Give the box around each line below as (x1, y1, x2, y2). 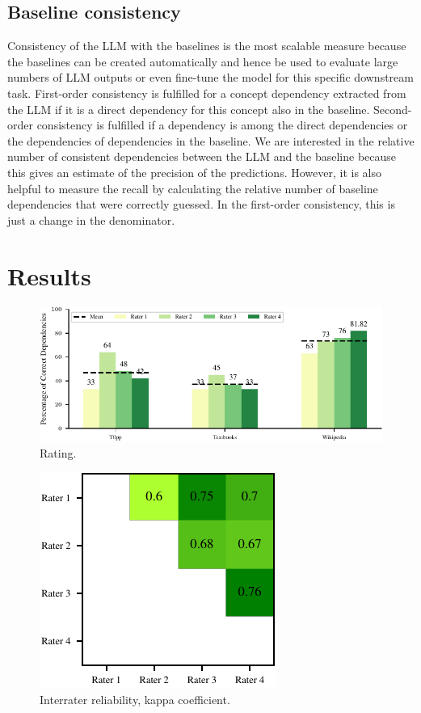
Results (7, 259, 91, 292)
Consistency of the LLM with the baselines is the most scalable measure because (7, 37, 406, 54)
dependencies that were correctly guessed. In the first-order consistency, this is (7, 196, 395, 213)
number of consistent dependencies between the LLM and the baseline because (7, 148, 397, 165)
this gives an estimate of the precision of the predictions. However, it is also (7, 163, 381, 180)
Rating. (40, 444, 77, 461)
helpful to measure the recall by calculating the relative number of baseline (7, 179, 378, 196)
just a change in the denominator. (7, 211, 175, 228)
